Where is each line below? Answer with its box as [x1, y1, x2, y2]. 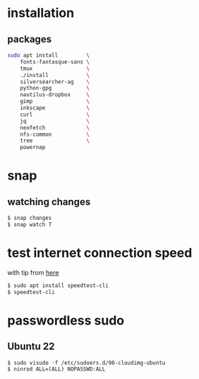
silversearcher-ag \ [20, 78, 90, 86]
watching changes [7, 196, 91, 208]
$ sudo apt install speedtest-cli [7, 281, 109, 289]
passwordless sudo [7, 313, 125, 328]
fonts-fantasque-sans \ [20, 58, 90, 65]
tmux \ [20, 65, 90, 72]
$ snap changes [7, 214, 52, 222]
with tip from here [7, 268, 59, 276]
